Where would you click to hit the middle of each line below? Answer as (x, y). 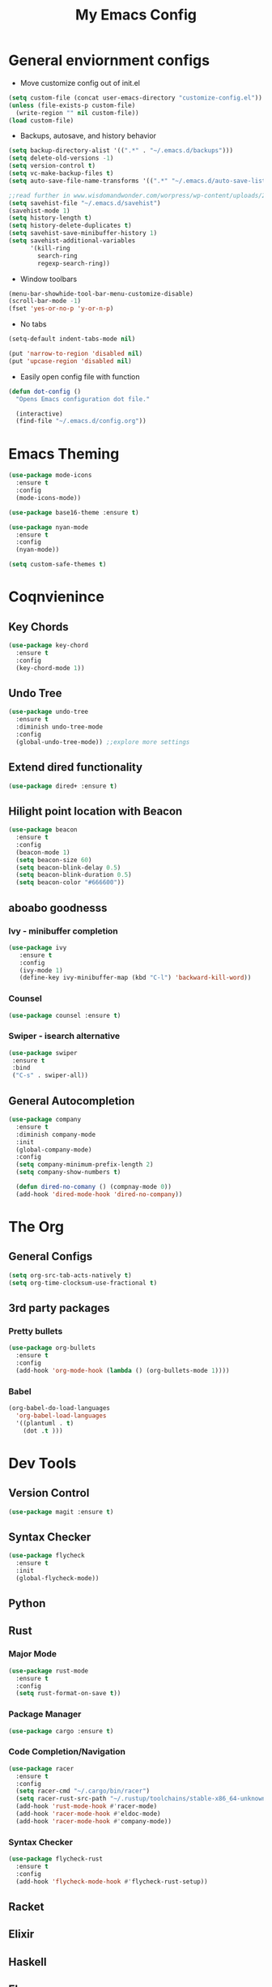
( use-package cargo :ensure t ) (61, 1731)
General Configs (51, 1256)
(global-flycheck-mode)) (57, 1578)
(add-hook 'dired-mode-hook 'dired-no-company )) (99, 1194)
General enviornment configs (109, 60)
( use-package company (45, 1120)
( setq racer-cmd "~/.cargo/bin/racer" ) (83, 1791)
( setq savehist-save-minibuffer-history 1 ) (83, 233)
